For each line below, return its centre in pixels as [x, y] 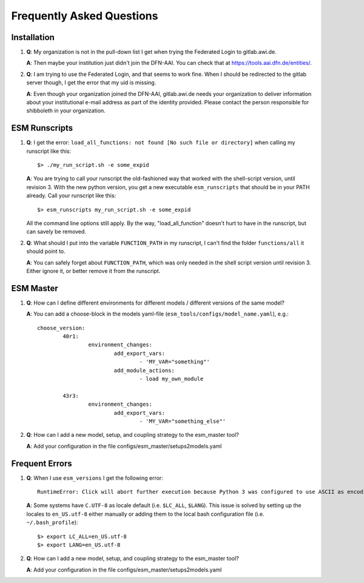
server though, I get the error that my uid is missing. [91, 83]
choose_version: [61, 328]
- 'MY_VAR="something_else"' [183, 421]
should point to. [46, 251]
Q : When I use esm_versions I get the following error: [95, 478]
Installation [33, 37]
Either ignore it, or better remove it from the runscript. [93, 271]
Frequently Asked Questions [85, 16]
